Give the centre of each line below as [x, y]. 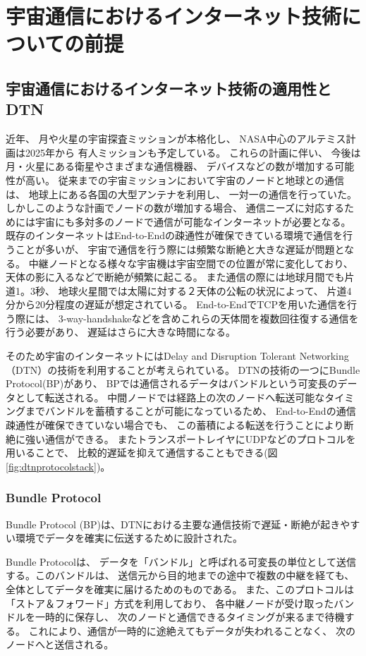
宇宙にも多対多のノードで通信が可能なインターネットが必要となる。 [193, 221]
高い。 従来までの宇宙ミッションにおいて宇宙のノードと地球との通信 [185, 180]
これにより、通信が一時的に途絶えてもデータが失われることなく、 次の [192, 630]
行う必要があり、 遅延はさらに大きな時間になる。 [121, 332]
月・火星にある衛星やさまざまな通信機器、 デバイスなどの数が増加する [170, 166]
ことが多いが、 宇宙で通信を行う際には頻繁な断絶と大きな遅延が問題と [179, 249]
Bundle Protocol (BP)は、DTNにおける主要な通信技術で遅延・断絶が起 [168, 524]
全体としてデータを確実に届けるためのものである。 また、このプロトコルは [180, 589]
